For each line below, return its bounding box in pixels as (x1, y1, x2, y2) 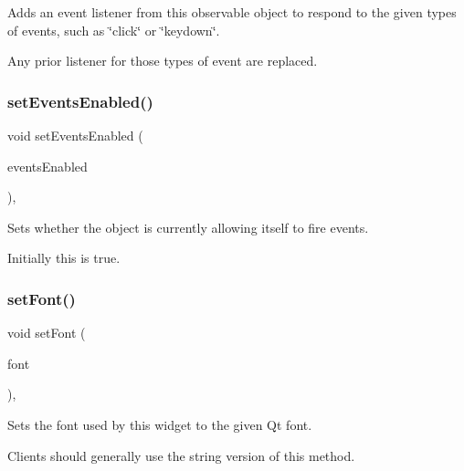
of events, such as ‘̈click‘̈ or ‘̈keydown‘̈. (7, 20, 220, 39)
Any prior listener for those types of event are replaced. (7, 51, 318, 70)
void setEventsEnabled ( (7, 126, 143, 144)
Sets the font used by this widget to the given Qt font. (7, 414, 312, 434)
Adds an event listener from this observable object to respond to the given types (7, 3, 457, 21)
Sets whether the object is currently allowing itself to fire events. (7, 217, 369, 236)
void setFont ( (7, 323, 86, 342)
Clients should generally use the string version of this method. (7, 445, 355, 465)
